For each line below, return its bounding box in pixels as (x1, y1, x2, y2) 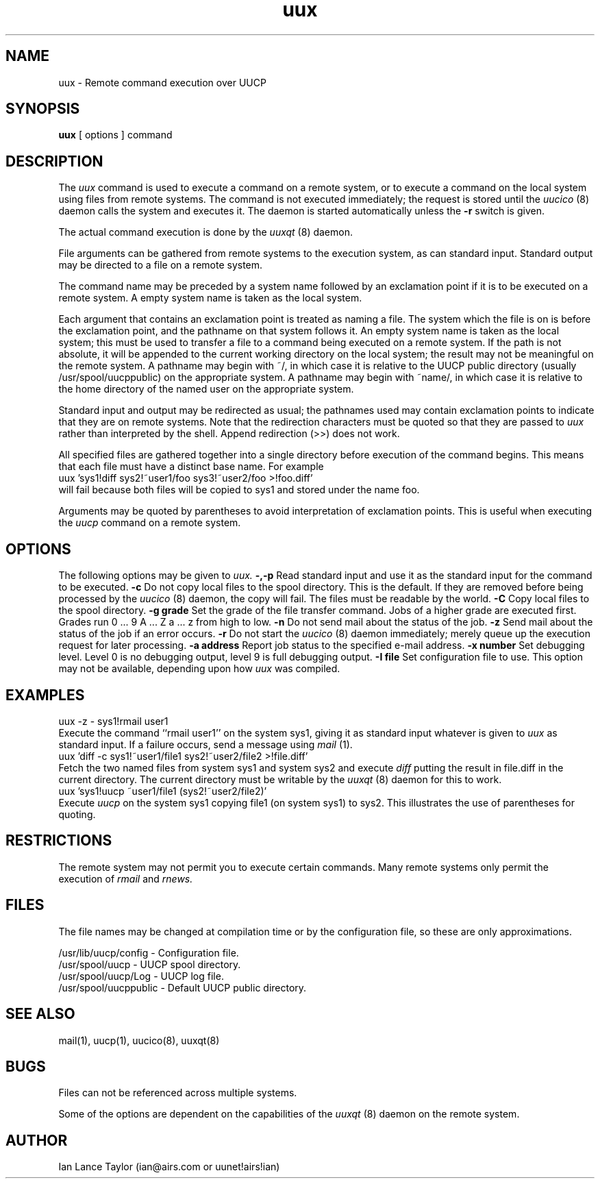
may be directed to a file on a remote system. (58, 259, 263, 271)
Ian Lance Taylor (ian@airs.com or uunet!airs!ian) (58, 1161, 280, 1173)
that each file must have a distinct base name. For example (58, 460, 324, 473)
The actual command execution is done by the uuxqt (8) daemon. (58, 226, 353, 238)
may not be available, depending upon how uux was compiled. (58, 663, 340, 675)
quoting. (58, 808, 96, 820)
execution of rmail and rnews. (58, 872, 193, 885)
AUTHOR (5, 1131, 68, 1149)
